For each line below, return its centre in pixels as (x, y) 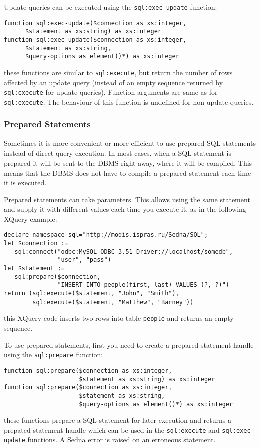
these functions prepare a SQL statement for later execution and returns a (118, 420)
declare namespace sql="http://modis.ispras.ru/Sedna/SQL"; (106, 235)
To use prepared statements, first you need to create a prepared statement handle (129, 344)
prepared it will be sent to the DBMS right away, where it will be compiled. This (128, 162)
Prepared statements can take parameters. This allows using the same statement (127, 199)
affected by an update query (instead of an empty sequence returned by (114, 82)
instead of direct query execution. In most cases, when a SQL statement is (118, 153)
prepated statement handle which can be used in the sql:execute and (112, 430)
